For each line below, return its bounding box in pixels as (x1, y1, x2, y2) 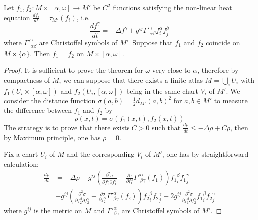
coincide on (206, 37, 240, 47)
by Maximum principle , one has (4, 132, 101, 142)
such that (152, 122, 181, 132)
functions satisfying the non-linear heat (113, 2, 232, 12)
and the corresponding (66, 149, 135, 159)
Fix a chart (4, 149, 38, 159)
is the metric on (34, 205, 82, 216)
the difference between (4, 105, 72, 115)
